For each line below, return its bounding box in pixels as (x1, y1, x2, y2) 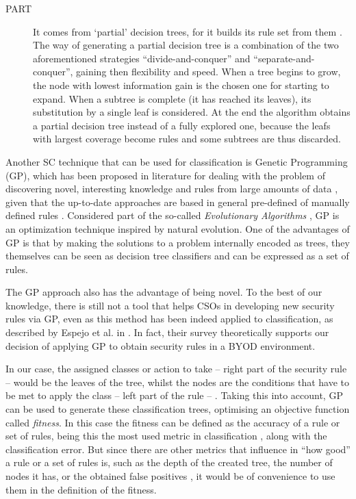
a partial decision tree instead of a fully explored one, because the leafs (33, 118, 331, 132)
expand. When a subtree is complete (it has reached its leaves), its (33, 91, 311, 105)
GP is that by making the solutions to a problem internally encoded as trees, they (5, 235, 350, 249)
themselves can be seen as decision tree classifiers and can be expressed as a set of (5, 248, 349, 263)
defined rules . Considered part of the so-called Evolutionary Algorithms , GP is (5, 208, 340, 222)
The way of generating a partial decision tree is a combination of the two (33, 38, 339, 52)
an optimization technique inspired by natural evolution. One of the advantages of (5, 221, 350, 235)
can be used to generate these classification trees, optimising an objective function (5, 402, 350, 416)
